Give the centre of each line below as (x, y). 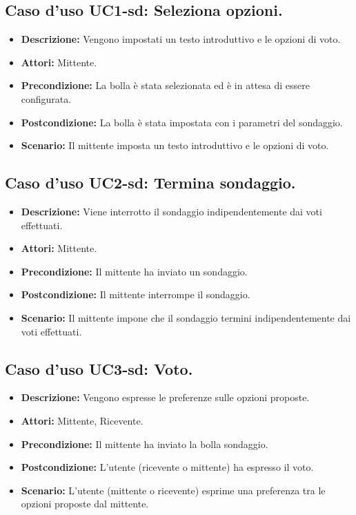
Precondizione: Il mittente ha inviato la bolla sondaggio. (145, 444)
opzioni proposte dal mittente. (85, 504)
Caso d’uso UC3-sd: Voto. (99, 368)
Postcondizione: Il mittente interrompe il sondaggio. (136, 294)
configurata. (46, 98)
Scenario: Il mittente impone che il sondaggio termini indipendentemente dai (186, 317)
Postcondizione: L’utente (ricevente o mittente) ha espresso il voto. (167, 467)
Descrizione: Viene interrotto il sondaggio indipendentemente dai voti (171, 211)
